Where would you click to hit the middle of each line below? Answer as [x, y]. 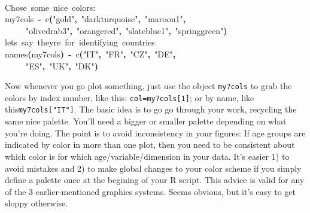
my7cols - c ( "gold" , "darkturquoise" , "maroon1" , [95, 19]
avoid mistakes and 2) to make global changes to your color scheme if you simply [153, 168]
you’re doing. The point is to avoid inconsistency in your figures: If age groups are [155, 133]
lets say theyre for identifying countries [80, 42]
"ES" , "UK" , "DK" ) [62, 66]
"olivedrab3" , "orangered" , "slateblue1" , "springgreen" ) [127, 30]
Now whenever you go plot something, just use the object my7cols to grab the [148, 86]
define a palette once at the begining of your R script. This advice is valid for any [155, 180]
